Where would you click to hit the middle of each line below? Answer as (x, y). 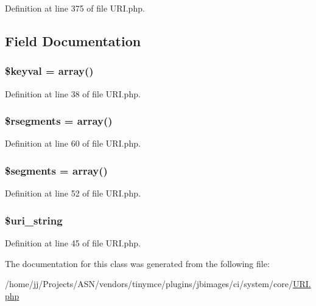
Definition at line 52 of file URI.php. (73, 193)
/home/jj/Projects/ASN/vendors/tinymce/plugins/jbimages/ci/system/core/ (149, 284)
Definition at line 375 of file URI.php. (75, 8)
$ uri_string (34, 220)
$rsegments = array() (59, 121)
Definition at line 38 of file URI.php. (73, 93)
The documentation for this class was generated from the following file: (137, 263)
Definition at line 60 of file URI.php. (73, 143)
